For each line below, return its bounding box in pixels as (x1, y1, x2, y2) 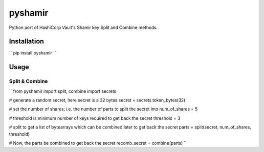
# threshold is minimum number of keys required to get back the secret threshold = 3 (9, 115, 180, 121)
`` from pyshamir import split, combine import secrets (9, 88, 117, 94)
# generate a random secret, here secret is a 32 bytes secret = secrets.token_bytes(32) (9, 97, 186, 103)
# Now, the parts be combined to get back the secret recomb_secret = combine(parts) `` (9, 140, 187, 146)
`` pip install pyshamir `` (9, 50, 56, 56)
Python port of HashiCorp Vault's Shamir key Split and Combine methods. (9, 25, 158, 30)
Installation (9, 37, 44, 46)
